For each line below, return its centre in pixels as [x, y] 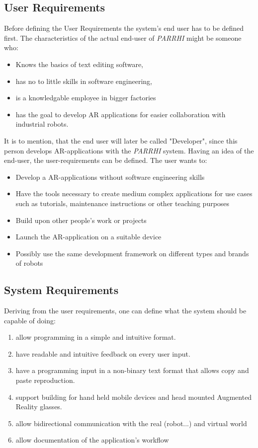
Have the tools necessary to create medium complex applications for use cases [134, 193]
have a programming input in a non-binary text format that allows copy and [132, 370]
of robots [29, 263]
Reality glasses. [39, 407]
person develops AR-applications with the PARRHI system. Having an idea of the [129, 150]
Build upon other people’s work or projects [81, 220]
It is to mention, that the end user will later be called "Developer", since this [121, 140]
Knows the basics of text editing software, [80, 64]
